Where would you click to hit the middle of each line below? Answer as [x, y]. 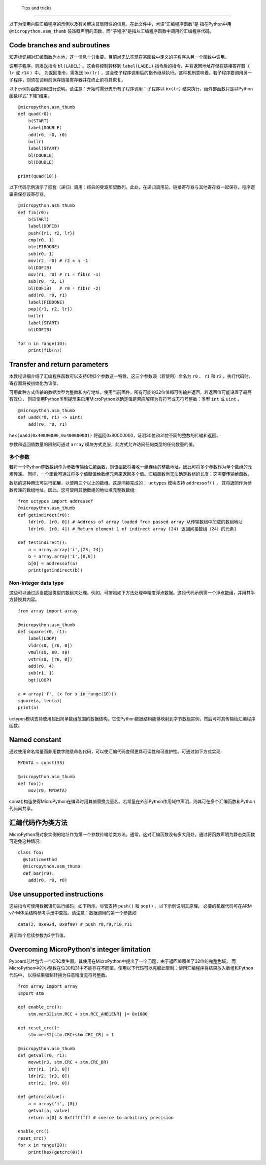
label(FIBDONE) [46, 302]
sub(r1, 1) [41, 673]
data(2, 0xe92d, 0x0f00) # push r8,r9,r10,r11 [75, 924]
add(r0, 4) [41, 666]
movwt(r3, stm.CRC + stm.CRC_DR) [68, 1062]
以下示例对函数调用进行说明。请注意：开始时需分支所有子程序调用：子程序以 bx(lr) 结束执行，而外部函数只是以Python [131, 89]
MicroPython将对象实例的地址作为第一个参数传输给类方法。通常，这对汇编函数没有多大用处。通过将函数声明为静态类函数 [132, 834]
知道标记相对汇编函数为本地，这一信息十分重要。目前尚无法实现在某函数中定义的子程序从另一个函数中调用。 [119, 57]
